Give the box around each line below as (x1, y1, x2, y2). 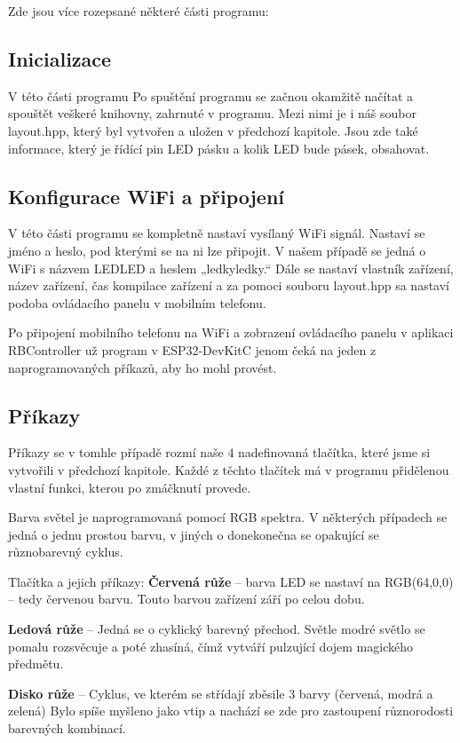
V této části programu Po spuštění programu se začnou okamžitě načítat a (8, 86, 414, 105)
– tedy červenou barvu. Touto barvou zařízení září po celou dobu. (8, 589, 365, 608)
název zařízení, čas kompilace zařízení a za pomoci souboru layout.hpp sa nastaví (8, 276, 450, 295)
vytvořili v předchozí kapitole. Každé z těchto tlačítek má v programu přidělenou (8, 460, 449, 478)
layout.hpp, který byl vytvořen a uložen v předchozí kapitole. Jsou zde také (8, 121, 418, 139)
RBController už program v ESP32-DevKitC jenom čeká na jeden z (8, 340, 377, 359)
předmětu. (8, 654, 64, 673)
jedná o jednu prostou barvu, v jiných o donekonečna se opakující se (8, 525, 379, 543)
